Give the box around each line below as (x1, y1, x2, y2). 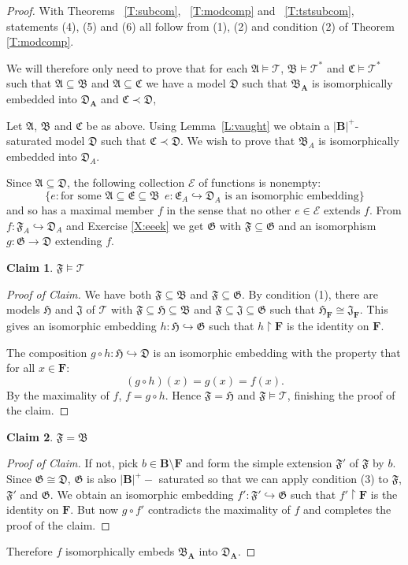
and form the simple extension (186, 455, 332, 471)
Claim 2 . (6, 428, 54, 444)
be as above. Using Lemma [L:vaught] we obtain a (86, 117, 330, 133)
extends (324, 201, 361, 217)
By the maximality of (6, 386, 109, 403)
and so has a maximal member (6, 201, 154, 217)
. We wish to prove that (180, 132, 295, 149)
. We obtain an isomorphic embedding (50, 485, 234, 502)
